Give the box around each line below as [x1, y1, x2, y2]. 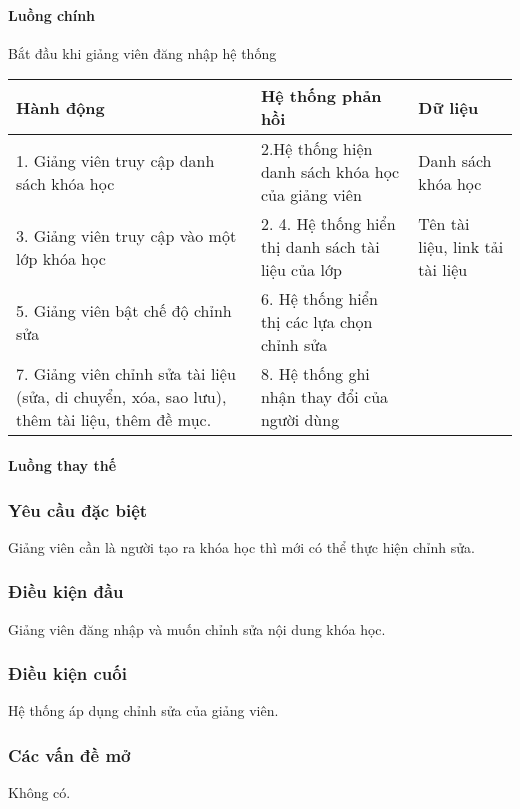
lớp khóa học [16, 246, 106, 270]
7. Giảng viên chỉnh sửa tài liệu [16, 362, 236, 386]
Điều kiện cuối [8, 661, 127, 686]
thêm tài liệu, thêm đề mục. [16, 408, 212, 432]
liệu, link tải [418, 235, 504, 259]
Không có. [8, 782, 71, 803]
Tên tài [418, 212, 470, 236]
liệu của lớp [260, 258, 342, 282]
